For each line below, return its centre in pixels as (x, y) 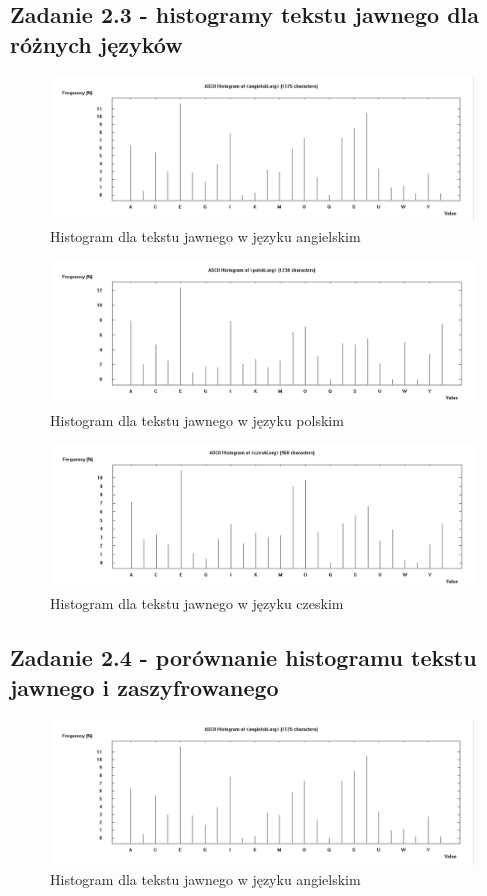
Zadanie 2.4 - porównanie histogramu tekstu (243, 657)
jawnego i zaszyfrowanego (144, 686)
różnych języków (96, 43)
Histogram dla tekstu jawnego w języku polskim (197, 419)
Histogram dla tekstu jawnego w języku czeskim (197, 603)
